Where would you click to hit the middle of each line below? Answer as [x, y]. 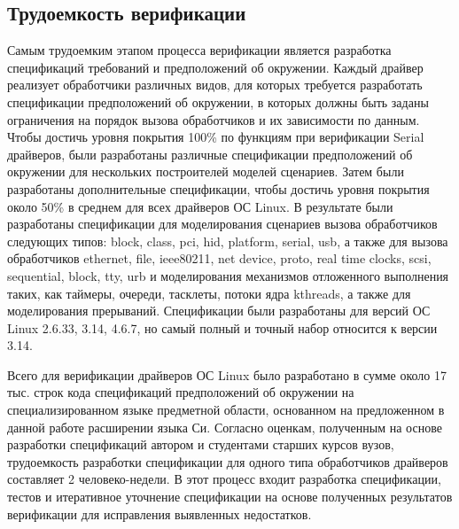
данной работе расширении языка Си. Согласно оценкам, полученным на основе [225, 427]
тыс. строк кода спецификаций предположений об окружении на [181, 392]
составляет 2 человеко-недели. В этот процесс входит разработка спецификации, [224, 479]
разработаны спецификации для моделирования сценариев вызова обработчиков [222, 224]
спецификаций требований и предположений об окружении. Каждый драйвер [215, 67]
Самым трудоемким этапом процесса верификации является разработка [199, 50]
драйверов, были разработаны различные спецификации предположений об [210, 154]
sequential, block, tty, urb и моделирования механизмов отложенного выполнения [228, 275]
